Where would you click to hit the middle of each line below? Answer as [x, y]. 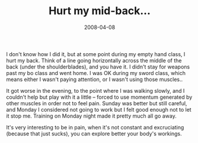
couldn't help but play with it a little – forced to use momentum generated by [99, 97]
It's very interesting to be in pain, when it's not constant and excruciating [95, 127]
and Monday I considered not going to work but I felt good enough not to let [99, 109]
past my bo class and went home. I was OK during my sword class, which [96, 73]
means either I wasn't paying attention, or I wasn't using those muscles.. [95, 79]
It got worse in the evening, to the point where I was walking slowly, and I [95, 90]
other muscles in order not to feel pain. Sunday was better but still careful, [97, 103]
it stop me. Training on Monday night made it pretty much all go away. [91, 116]
